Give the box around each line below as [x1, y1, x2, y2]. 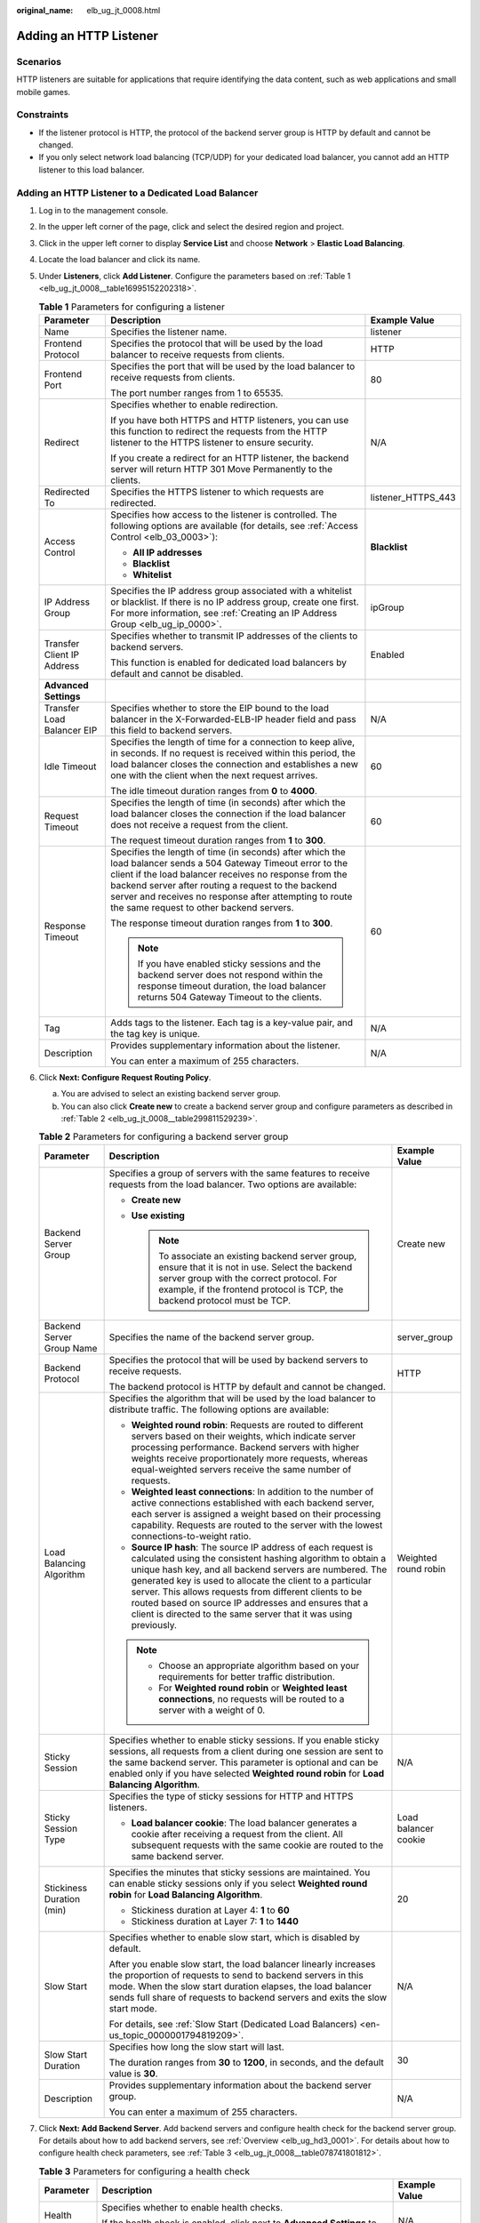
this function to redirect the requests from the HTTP [110, 425, 328, 437]
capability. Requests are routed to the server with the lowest [131, 1519, 383, 1531]
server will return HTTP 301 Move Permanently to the [110, 462, 333, 475]
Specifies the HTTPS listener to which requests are [110, 486, 324, 498]
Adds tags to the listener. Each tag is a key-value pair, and [110, 1016, 353, 1029]
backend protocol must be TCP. [158, 1294, 292, 1306]
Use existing [131, 1209, 186, 1222]
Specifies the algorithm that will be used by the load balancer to [108, 1392, 377, 1404]
